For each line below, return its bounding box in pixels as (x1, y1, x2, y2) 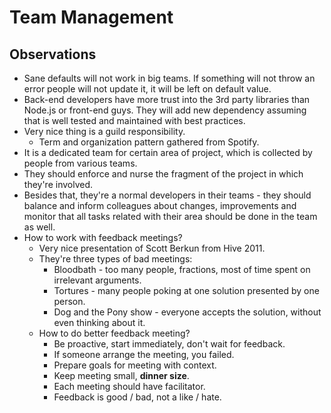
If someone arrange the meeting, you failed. (53, 349, 235, 360)
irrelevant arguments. (53, 274, 142, 286)
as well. (23, 221, 56, 233)
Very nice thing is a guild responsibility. (23, 126, 186, 137)
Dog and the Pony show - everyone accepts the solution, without (53, 306, 322, 318)
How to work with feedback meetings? (23, 232, 183, 243)
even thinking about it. (53, 317, 146, 328)
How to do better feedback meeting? (38, 327, 191, 339)
